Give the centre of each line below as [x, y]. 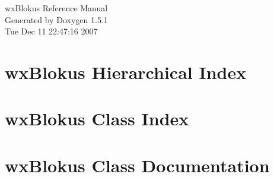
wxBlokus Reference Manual [56, 8]
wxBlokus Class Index [97, 118]
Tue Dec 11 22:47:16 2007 [51, 31]
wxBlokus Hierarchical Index [126, 72]
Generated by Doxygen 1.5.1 [56, 19]
